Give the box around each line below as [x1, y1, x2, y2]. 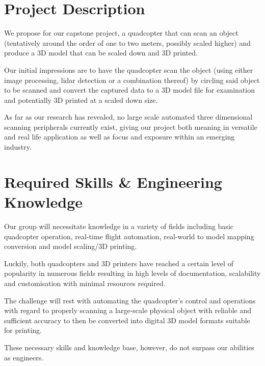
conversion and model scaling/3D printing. [4, 241, 137, 251]
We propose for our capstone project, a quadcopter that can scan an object [4, 27, 238, 38]
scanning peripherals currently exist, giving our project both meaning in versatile [4, 121, 257, 132]
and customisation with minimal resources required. [4, 277, 166, 288]
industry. [4, 142, 32, 152]
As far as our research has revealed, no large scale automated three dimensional [4, 111, 253, 122]
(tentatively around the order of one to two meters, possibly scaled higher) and [4, 37, 251, 48]
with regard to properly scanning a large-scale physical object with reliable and [4, 305, 252, 316]
